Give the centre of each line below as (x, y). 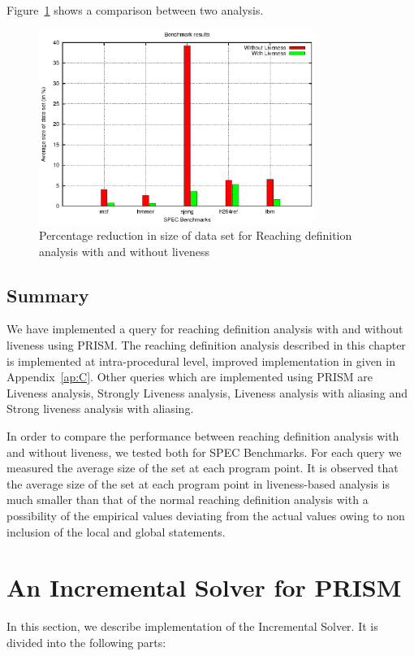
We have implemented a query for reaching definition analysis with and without (205, 329)
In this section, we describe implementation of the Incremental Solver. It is (192, 626)
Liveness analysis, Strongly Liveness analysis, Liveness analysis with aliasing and (207, 392)
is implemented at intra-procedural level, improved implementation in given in (201, 361)
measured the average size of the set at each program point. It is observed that (203, 468)
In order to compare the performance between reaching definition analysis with (203, 436)
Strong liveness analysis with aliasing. (100, 408)
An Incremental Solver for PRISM (204, 587)
